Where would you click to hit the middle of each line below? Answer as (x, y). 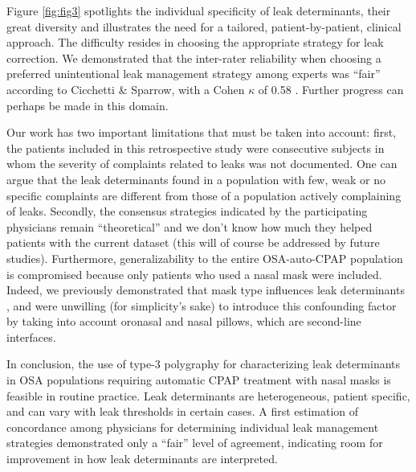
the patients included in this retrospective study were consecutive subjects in (196, 148)
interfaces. (31, 337)
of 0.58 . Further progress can (331, 89)
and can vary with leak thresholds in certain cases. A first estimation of (183, 411)
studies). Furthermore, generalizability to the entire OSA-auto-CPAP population (205, 258)
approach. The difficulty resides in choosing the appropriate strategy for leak (195, 42)
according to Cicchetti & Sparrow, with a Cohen (126, 89)
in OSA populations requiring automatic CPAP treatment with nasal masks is (199, 380)
